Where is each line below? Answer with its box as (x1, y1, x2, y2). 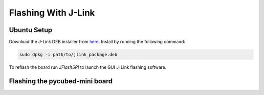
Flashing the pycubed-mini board (9, 77, 113, 85)
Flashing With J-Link (9, 7, 95, 18)
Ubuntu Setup (9, 26, 52, 34)
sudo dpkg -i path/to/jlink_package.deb (19, 52, 117, 57)
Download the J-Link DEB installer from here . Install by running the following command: (9, 39, 185, 45)
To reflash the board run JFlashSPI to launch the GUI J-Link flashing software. (9, 64, 167, 70)
